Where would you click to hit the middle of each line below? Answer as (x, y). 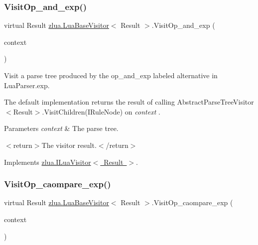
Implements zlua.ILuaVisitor (48, 162)
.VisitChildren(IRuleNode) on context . (101, 111)
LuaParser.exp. (27, 85)
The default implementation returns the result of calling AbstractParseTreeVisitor (129, 102)
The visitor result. (69, 145)
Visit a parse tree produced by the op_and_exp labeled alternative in (111, 75)
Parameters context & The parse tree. (61, 128)
